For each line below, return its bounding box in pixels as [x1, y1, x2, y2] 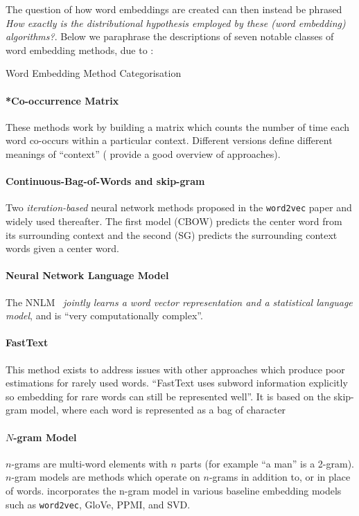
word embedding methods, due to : [6, 42, 154, 57]
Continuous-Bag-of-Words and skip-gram [6, 174, 205, 188]
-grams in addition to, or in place [209, 470, 351, 484]
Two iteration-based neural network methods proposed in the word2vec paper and [6, 200, 352, 215]
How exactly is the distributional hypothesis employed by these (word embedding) [6, 15, 346, 30]
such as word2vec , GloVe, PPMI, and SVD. [6, 497, 191, 511]
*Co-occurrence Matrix [6, 93, 119, 107]
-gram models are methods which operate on [11, 470, 200, 484]
